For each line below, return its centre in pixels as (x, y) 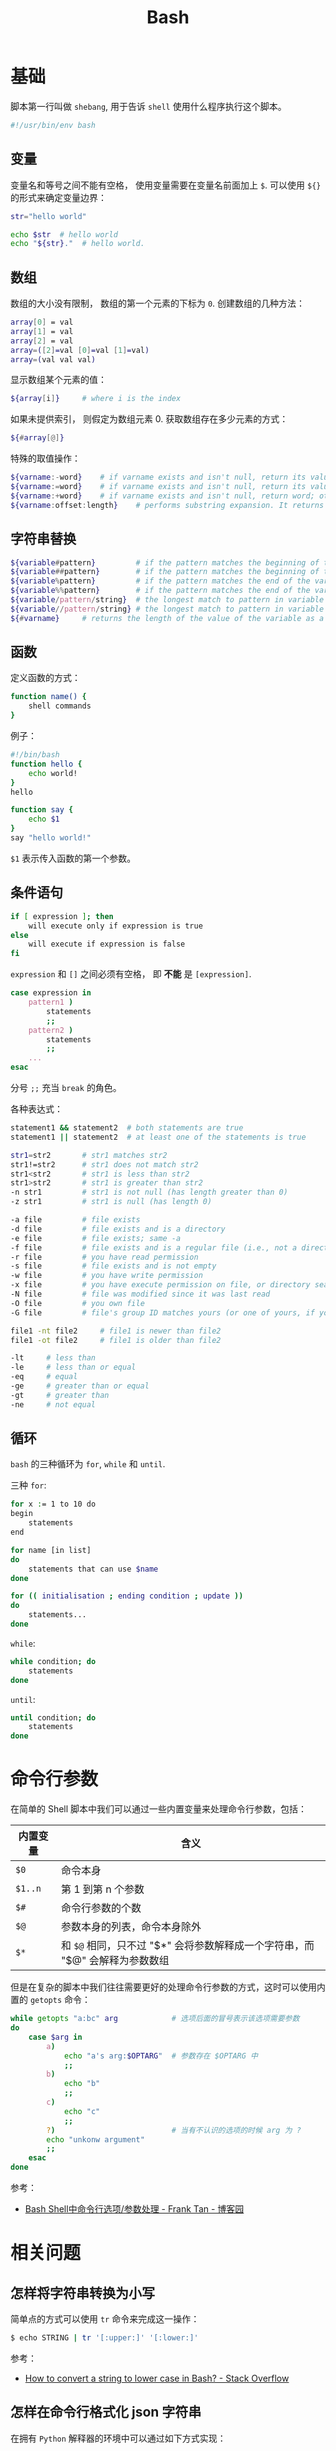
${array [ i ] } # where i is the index (96, 399)
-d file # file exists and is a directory (118, 1229)
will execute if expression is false (107, 944)
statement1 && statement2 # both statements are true (127, 1128)
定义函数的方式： (45, 678)
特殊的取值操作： (45, 458)
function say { (42, 810)
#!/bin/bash (35, 755)
